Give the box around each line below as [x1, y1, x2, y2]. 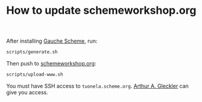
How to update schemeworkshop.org [6, 4, 197, 17]
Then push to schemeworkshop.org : [6, 60, 96, 67]
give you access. [6, 88, 48, 96]
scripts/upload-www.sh [6, 71, 63, 78]
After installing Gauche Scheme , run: [6, 37, 98, 45]
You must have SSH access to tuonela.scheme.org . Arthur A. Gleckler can [6, 82, 189, 89]
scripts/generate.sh [6, 49, 58, 55]
